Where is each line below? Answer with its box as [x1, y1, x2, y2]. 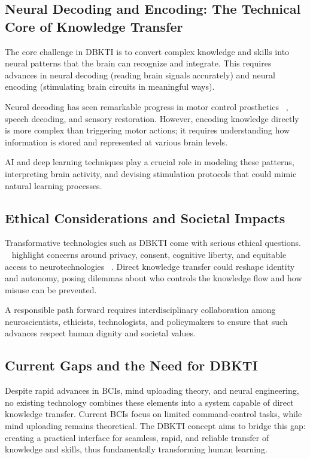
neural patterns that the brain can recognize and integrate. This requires [5, 57, 272, 69]
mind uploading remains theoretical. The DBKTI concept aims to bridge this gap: [5, 420, 306, 432]
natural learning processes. [5, 179, 102, 191]
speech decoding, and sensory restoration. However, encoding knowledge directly [5, 112, 299, 124]
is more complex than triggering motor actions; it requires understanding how [5, 124, 290, 136]
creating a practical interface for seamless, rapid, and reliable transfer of [5, 431, 269, 443]
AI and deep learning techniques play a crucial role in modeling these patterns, [5, 156, 294, 168]
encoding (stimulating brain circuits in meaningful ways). [5, 80, 215, 93]
